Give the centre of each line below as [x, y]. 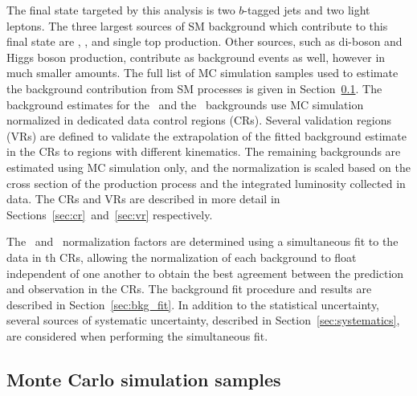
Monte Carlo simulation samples [144, 379]
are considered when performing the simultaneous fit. [137, 335]
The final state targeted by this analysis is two [121, 10]
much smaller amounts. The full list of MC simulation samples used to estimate [202, 73]
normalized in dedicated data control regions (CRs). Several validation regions [199, 120]
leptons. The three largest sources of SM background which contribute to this [197, 25]
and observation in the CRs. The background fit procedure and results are [189, 289]
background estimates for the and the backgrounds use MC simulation [185, 104]
